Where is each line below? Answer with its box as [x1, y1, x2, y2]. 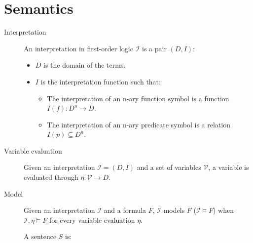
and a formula [104, 205, 146, 215]
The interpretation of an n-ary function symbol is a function [47, 93, 229, 103]
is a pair [142, 43, 167, 53]
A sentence [24, 231, 57, 242]
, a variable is [208, 162, 249, 172]
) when [213, 205, 234, 215]
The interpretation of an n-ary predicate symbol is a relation [47, 119, 230, 129]
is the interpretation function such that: [40, 76, 161, 86]
